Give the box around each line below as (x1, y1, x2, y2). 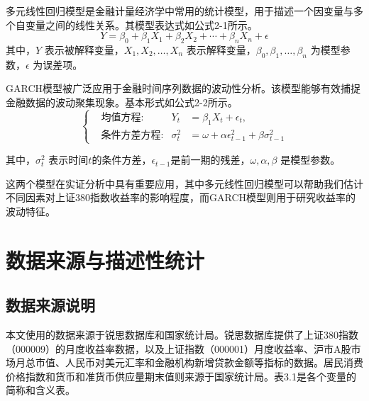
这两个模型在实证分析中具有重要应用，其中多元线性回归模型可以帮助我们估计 (6, 176, 363, 191)
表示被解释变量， (44, 42, 124, 57)
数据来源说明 (6, 294, 95, 316)
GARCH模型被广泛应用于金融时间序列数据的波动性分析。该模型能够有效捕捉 (6, 81, 361, 96)
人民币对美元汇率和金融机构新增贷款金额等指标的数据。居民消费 (65, 355, 363, 370)
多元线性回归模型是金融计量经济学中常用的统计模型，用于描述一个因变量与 (6, 4, 353, 18)
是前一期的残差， (170, 152, 250, 167)
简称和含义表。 (6, 383, 75, 397)
